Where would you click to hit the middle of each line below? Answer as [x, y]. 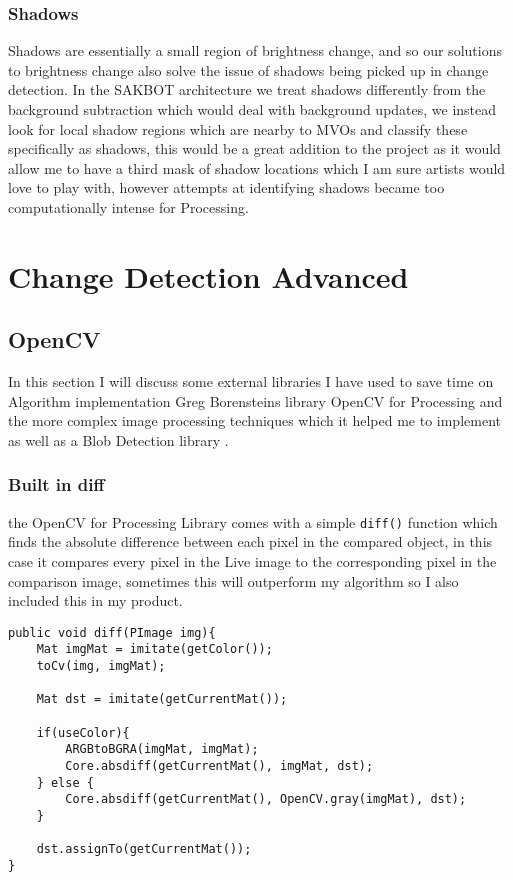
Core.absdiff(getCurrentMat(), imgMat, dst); [219, 766]
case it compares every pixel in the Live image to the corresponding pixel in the [252, 560]
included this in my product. [95, 600]
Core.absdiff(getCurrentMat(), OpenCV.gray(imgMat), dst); [266, 799]
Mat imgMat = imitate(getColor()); [154, 649]
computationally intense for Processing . [128, 206]
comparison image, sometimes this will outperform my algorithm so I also [233, 580]
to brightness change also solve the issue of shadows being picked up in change [248, 69]
